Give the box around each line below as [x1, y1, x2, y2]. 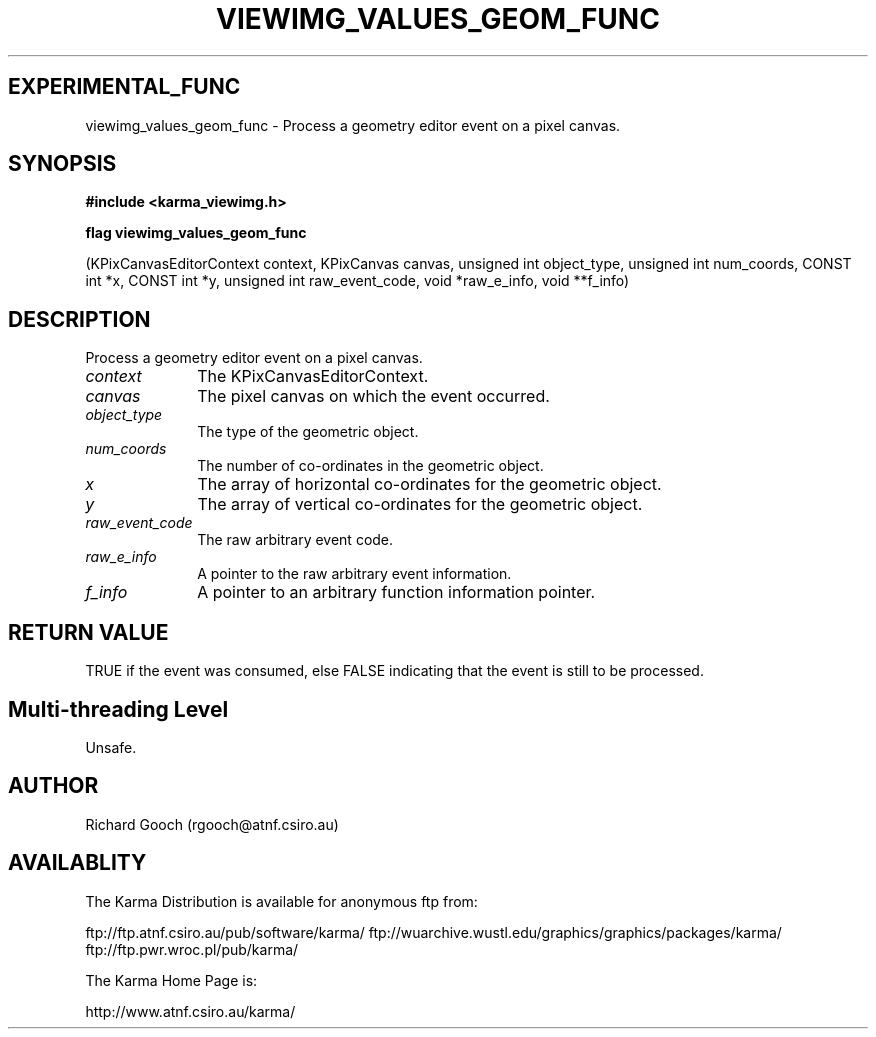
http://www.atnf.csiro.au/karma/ [85, 1002, 296, 1020]
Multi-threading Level [8, 696, 229, 722]
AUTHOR [8, 773, 99, 799]
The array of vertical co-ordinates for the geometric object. [197, 494, 643, 515]
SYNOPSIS [8, 151, 117, 177]
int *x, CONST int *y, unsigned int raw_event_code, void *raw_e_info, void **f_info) [85, 272, 630, 290]
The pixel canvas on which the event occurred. [197, 386, 550, 407]
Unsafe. [85, 738, 137, 756]
